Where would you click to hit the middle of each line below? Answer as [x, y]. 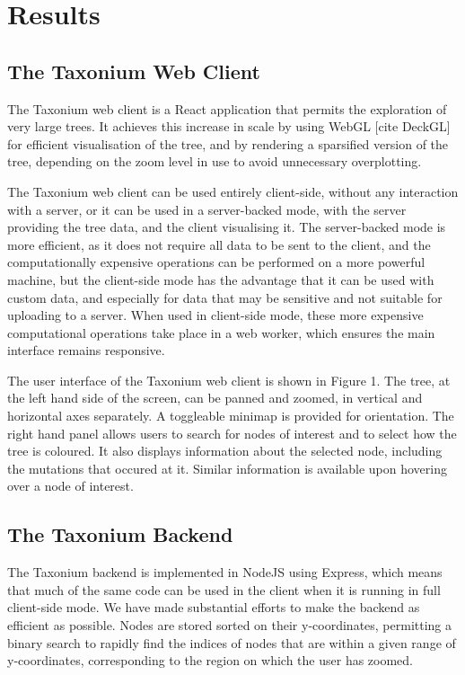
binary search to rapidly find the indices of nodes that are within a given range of [232, 642]
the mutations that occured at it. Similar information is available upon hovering [227, 468]
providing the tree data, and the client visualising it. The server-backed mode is [227, 227]
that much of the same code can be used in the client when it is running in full [224, 589]
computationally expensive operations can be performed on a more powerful [216, 262]
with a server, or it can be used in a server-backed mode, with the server [207, 209]
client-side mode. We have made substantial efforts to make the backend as [214, 607]
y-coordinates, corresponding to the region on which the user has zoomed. [211, 660]
